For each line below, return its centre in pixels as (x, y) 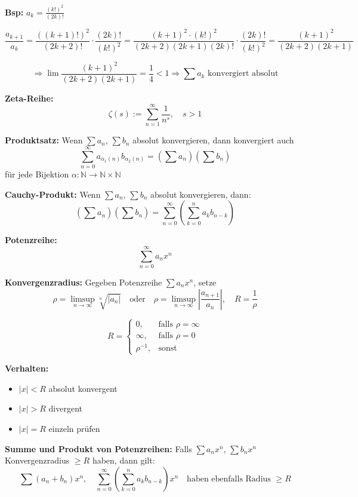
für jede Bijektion (37, 174)
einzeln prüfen (74, 429)
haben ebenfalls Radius (229, 479)
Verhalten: (27, 368)
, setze (205, 282)
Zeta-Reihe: (29, 98)
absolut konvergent (83, 388)
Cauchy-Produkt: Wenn (53, 194)
